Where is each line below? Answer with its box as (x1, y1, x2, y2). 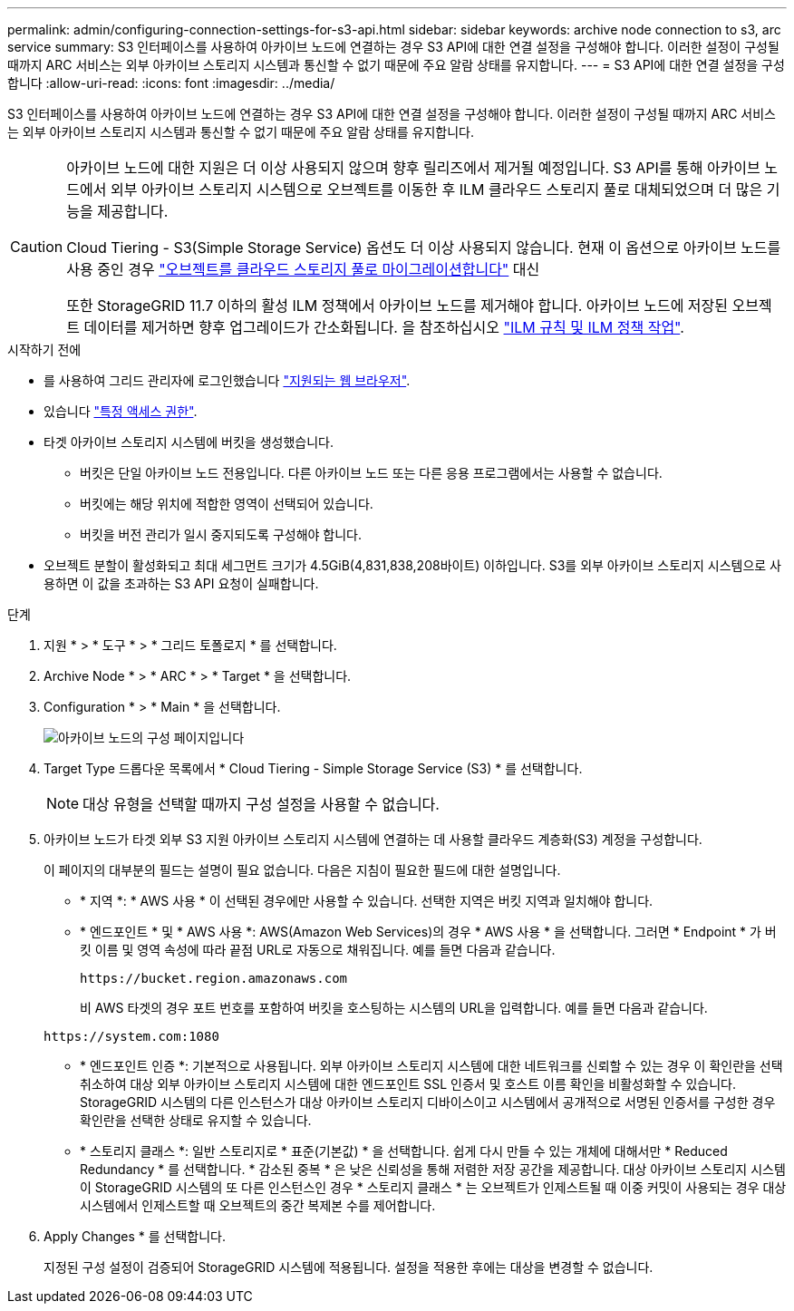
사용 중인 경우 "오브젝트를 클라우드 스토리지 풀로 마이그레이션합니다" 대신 (66, 260, 540, 278)
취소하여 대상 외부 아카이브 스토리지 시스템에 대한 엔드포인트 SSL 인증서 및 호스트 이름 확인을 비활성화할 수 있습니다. (80, 1076, 737, 1092)
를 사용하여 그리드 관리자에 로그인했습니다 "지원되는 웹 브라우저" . (44, 373, 411, 388)
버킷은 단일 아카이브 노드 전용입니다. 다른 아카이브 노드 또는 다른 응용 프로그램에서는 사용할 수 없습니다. (80, 465, 663, 481)
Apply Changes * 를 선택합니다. (44, 1228, 226, 1244)
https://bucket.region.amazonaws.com (80, 971, 348, 986)
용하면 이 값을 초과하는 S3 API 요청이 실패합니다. (44, 576, 319, 591)
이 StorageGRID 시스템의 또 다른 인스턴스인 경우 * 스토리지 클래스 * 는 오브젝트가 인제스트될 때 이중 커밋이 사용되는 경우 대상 (80, 1180, 787, 1195)
